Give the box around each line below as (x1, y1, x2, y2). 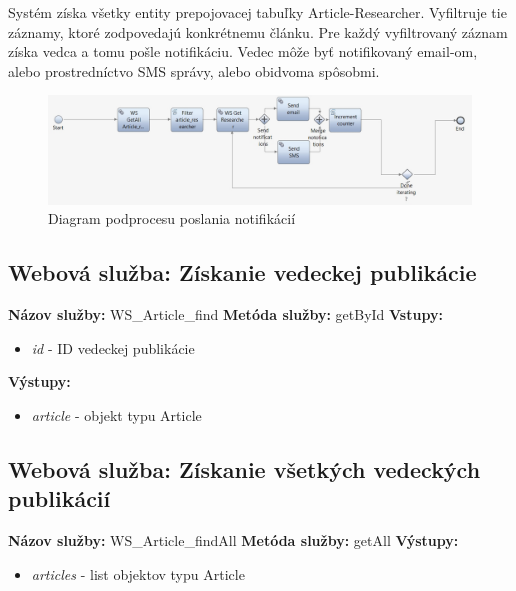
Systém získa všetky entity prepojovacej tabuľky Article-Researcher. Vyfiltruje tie (8, 2, 507, 22)
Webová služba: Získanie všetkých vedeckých (8, 453, 481, 484)
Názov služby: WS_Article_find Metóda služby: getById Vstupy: (8, 304, 443, 325)
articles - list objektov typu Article (31, 563, 245, 584)
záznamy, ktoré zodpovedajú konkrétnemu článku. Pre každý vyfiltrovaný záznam (8, 21, 508, 42)
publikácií (8, 483, 111, 514)
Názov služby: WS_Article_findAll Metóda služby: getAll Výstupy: (8, 530, 459, 551)
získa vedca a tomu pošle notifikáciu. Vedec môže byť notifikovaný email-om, (8, 41, 478, 62)
